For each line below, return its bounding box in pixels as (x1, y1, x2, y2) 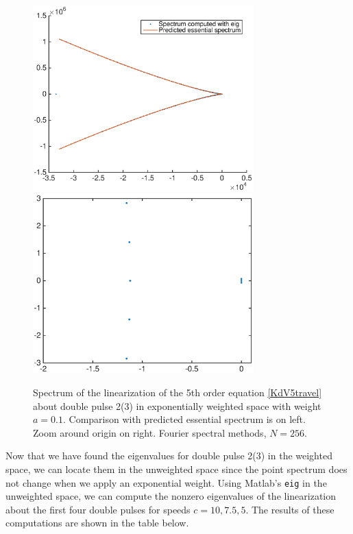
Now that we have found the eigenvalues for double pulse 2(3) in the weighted (5, 448, 332, 463)
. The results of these (245, 502, 334, 516)
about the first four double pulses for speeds (5, 502, 191, 516)
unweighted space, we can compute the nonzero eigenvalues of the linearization (5, 489, 337, 503)
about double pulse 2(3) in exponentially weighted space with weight (33, 398, 321, 413)
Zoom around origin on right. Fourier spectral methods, (33, 425, 267, 439)
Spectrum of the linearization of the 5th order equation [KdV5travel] (33, 385, 322, 399)
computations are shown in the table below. (5, 515, 189, 530)
